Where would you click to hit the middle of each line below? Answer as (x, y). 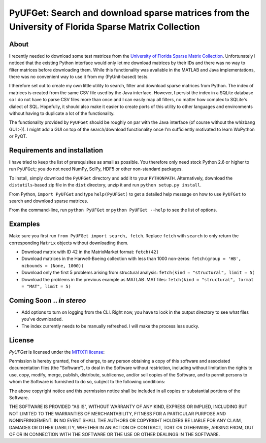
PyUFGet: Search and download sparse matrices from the (129, 13)
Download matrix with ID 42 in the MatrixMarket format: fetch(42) (90, 252)
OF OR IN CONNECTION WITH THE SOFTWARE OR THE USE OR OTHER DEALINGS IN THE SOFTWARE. (115, 434)
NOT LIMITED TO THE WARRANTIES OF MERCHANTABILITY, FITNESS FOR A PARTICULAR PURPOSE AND (117, 413)
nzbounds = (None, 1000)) (53, 266)
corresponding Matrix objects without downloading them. (69, 243)
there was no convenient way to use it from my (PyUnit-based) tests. (79, 77)
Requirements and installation (56, 150)
